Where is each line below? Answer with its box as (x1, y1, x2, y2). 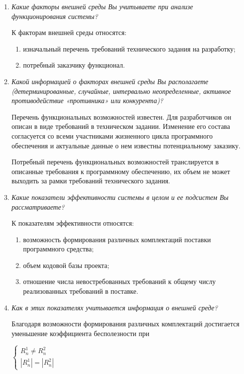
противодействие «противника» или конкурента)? (11, 95, 163, 106)
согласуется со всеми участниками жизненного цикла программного (11, 130, 213, 141)
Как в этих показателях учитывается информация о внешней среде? (11, 302, 218, 312)
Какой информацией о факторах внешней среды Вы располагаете (11, 76, 209, 86)
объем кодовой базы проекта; (23, 260, 109, 270)
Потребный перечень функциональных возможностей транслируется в (11, 157, 219, 167)
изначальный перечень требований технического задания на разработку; (23, 43, 236, 53)
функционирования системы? (11, 11, 98, 21)
